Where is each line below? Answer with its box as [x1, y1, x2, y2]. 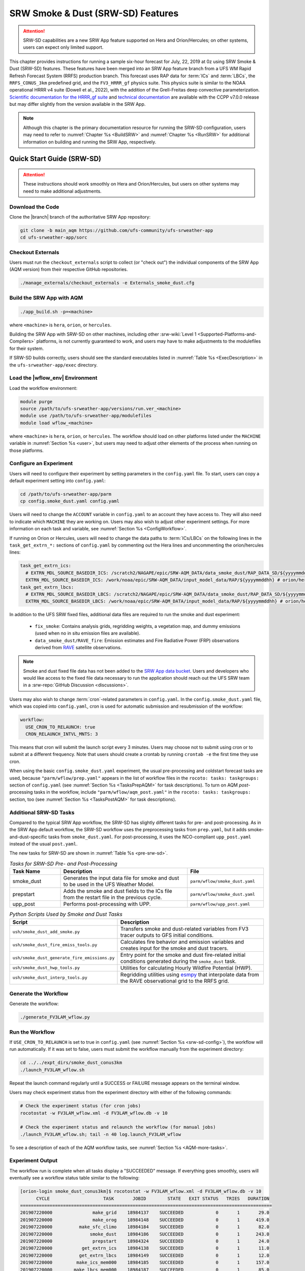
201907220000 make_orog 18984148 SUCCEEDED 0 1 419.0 [20, 1217, 269, 1223]
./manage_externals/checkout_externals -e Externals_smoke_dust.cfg [20, 280, 195, 286]
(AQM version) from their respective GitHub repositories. [9, 266, 128, 273]
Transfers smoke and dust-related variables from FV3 [120, 925, 249, 932]
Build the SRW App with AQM [9, 294, 83, 301]
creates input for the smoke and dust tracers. [120, 945, 229, 952]
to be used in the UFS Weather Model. [63, 881, 155, 888]
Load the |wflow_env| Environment [9, 374, 98, 381]
